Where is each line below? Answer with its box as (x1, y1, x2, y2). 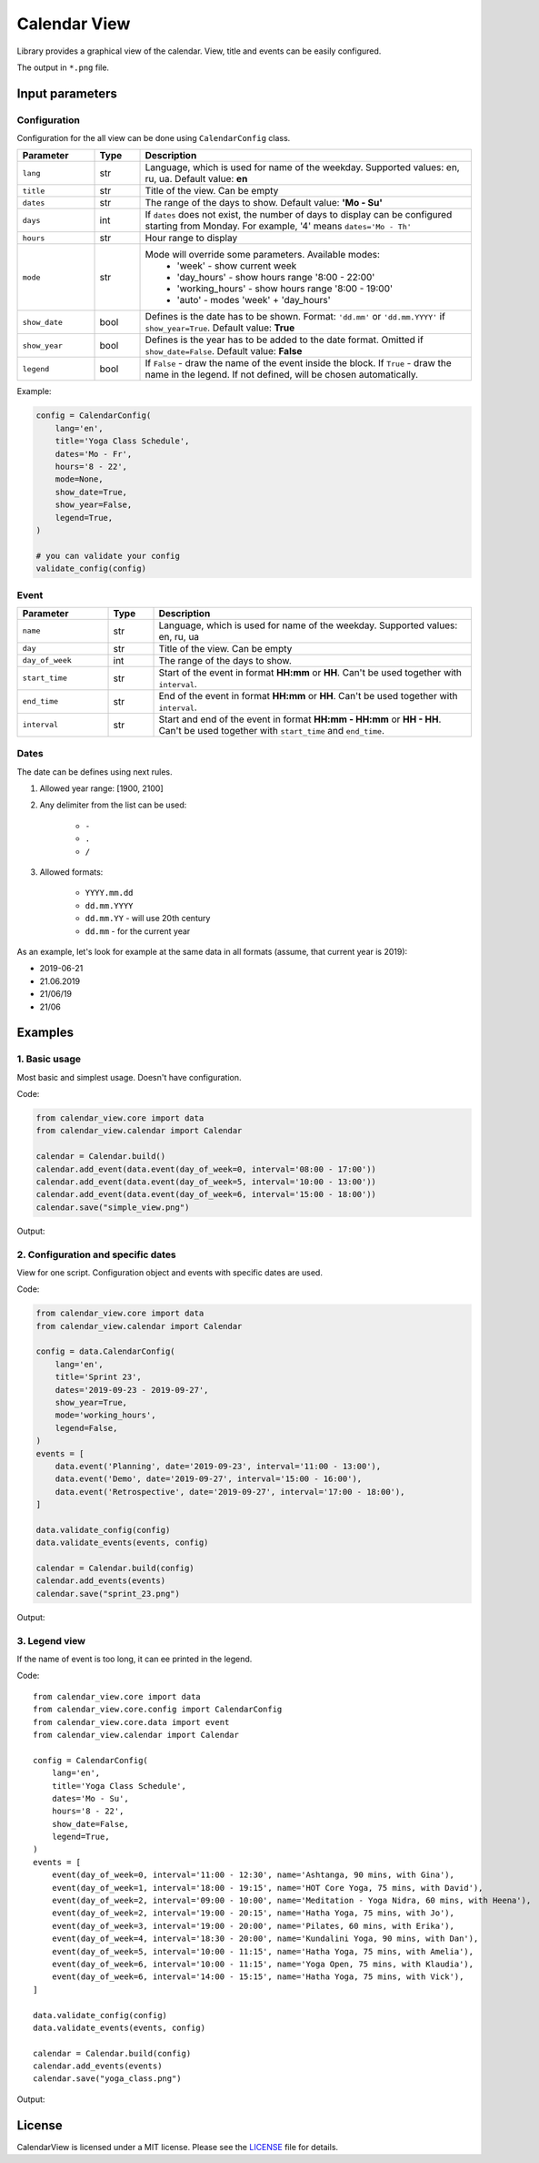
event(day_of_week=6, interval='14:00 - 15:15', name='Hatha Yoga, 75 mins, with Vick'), (51, 1972, 464, 1982)
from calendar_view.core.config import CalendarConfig (33, 1704, 283, 1715)
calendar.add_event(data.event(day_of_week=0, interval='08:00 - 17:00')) (35, 1163, 377, 1174)
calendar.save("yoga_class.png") (33, 2074, 182, 2084)
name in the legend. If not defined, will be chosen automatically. (145, 369, 418, 381)
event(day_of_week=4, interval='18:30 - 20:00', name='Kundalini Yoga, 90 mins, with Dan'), (51, 1934, 479, 1944)
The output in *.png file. (16, 62, 109, 73)
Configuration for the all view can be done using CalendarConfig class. (16, 133, 291, 144)
